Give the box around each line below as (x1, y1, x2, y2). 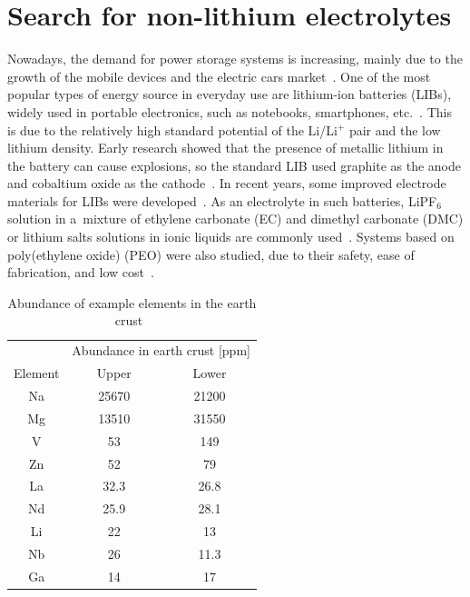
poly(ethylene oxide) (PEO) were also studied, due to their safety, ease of (7, 244, 415, 264)
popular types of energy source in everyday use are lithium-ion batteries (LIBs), (7, 85, 452, 104)
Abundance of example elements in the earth (7, 293, 257, 312)
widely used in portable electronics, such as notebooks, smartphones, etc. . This (7, 102, 452, 121)
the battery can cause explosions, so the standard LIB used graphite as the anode (7, 155, 461, 174)
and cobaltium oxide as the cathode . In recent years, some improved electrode (7, 174, 446, 193)
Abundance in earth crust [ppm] (72, 341, 250, 360)
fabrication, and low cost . (7, 263, 154, 282)
